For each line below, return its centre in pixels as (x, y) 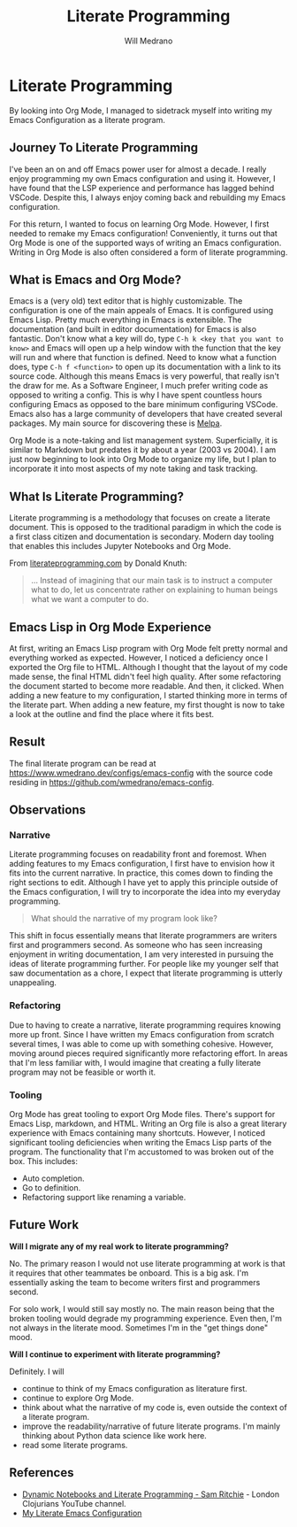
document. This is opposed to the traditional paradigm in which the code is (145, 528)
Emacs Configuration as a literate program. (87, 120)
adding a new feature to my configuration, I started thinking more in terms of (148, 695)
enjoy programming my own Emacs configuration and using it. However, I (142, 178)
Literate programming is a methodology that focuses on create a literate (140, 518)
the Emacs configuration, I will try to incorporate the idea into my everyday (145, 892)
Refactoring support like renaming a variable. (104, 1198)
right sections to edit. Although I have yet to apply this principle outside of (144, 883)
